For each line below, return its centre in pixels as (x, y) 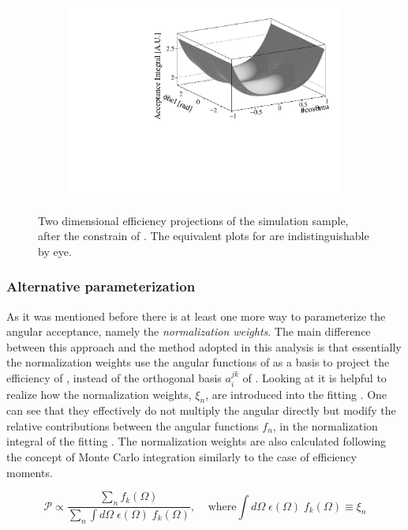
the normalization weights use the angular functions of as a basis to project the (198, 362)
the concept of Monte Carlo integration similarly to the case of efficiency (182, 457)
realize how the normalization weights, (99, 394)
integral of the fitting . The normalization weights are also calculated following (196, 441)
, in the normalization (325, 425)
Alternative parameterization (101, 286)
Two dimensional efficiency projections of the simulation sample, (193, 220)
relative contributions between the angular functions (133, 425)
